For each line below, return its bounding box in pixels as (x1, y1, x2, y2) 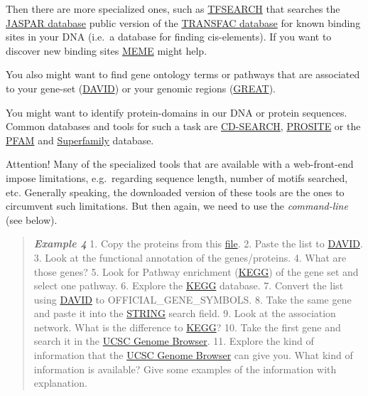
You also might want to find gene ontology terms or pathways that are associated (6, 67, 360, 82)
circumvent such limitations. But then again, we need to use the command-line (6, 198, 348, 213)
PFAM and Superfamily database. (6, 132, 154, 147)
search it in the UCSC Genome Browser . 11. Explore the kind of (33, 333, 314, 348)
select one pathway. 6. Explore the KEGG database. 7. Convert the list (33, 278, 344, 293)
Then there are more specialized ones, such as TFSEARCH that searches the (6, 1, 340, 16)
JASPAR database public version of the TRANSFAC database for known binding (6, 15, 361, 30)
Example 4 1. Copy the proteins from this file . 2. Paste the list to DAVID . (33, 236, 363, 251)
